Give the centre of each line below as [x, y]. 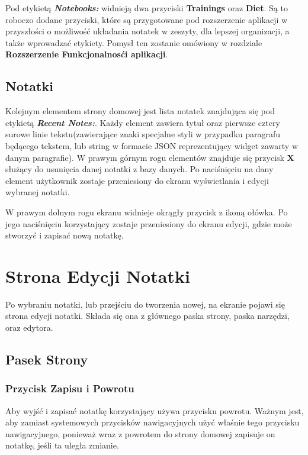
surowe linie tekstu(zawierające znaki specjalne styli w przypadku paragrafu [143, 134]
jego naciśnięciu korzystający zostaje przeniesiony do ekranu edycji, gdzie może [149, 223]
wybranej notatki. [38, 192]
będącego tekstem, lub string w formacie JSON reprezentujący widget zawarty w [152, 145]
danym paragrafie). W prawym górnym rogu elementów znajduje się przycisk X [150, 157]
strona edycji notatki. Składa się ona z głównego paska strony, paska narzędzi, [147, 316]
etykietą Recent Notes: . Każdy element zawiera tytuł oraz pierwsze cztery [143, 122]
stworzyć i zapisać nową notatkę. [65, 235]
